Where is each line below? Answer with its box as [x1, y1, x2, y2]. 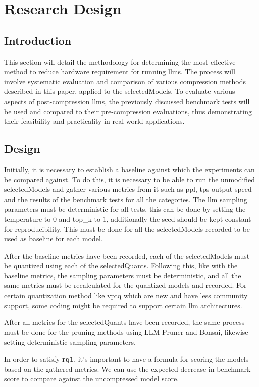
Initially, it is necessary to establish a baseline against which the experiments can [4, 164, 255, 174]
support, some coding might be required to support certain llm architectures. [4, 300, 242, 310]
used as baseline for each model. [4, 233, 103, 244]
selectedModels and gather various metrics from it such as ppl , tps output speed [4, 184, 252, 195]
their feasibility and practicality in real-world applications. [4, 116, 185, 126]
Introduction [4, 32, 72, 48]
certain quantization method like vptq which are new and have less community [4, 290, 248, 301]
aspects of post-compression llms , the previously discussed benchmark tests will [4, 95, 250, 106]
